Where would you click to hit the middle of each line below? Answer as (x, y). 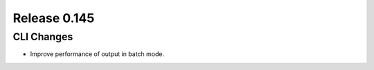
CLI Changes (43, 37)
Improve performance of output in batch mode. (97, 54)
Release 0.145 (54, 18)
